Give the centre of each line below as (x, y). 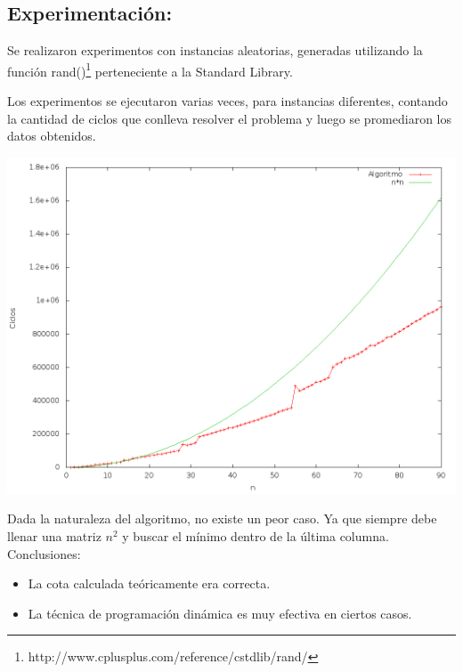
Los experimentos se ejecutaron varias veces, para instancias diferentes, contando (227, 101)
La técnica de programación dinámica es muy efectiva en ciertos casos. (220, 613)
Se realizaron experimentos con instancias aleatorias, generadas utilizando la (215, 50)
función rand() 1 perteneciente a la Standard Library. (150, 69)
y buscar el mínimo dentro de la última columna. (256, 536)
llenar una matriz (54, 536)
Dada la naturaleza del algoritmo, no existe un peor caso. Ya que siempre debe (222, 518)
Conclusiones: (44, 553)
